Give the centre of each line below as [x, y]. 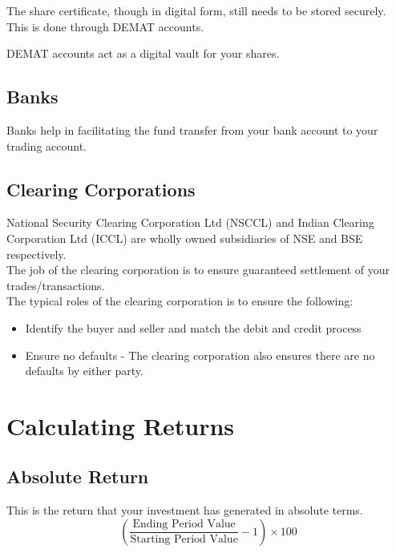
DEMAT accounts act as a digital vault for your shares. [143, 53]
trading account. [47, 145]
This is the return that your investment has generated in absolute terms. [185, 510]
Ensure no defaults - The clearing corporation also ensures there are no [200, 355]
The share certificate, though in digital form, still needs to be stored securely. [196, 10]
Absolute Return [78, 476]
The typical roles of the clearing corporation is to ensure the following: [180, 301]
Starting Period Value [184, 540]
